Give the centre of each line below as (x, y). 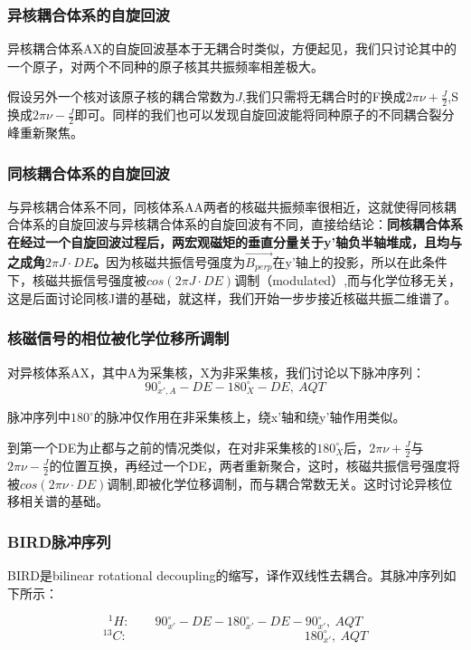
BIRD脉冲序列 (59, 541)
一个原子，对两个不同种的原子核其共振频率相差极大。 (165, 66)
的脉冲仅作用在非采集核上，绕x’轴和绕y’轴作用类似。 (250, 417)
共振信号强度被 (102, 280)
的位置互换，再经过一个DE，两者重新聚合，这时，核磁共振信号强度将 (254, 465)
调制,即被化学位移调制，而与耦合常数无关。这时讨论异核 (273, 483)
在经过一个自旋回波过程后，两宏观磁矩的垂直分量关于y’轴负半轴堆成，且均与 (235, 242)
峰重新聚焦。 (45, 133)
